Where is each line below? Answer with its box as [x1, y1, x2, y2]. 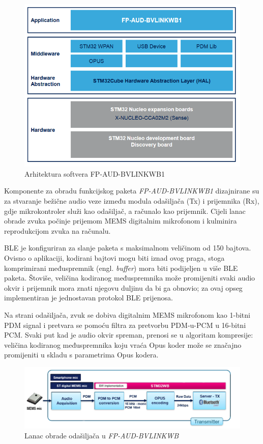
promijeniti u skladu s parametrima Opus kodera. [4, 349, 159, 360]
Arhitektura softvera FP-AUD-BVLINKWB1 [24, 168, 165, 179]
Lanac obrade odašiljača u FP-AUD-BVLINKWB [24, 430, 179, 441]
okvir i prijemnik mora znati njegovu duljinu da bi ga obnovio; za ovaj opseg [4, 282, 243, 293]
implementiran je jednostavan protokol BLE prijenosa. [4, 292, 173, 303]
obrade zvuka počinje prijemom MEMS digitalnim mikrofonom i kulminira [4, 215, 237, 226]
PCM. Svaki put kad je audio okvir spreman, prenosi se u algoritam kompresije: [4, 329, 253, 340]
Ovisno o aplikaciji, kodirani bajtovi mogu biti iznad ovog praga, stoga [4, 253, 225, 263]
